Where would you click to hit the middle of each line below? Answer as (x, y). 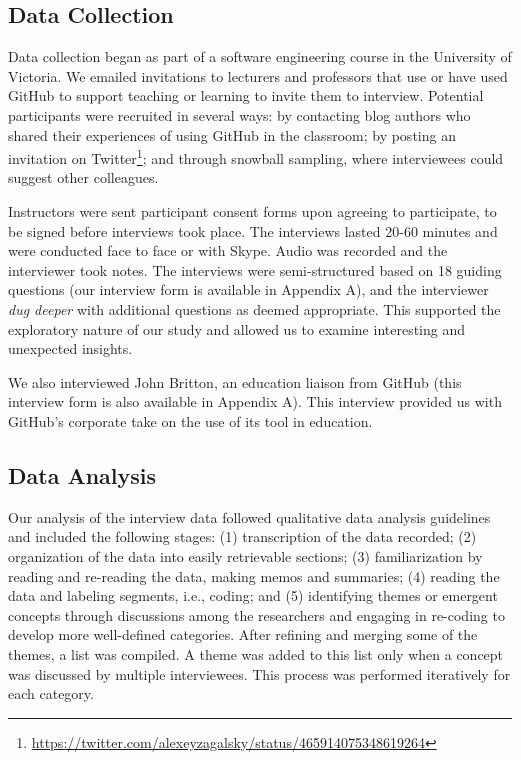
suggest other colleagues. (83, 177)
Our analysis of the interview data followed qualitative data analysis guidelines (249, 516)
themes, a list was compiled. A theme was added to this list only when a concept (256, 653)
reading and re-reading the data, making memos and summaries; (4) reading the (254, 575)
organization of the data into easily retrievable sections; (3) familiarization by (245, 555)
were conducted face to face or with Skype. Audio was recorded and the (228, 250)
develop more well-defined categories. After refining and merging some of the (243, 634)
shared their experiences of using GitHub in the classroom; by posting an (232, 134)
